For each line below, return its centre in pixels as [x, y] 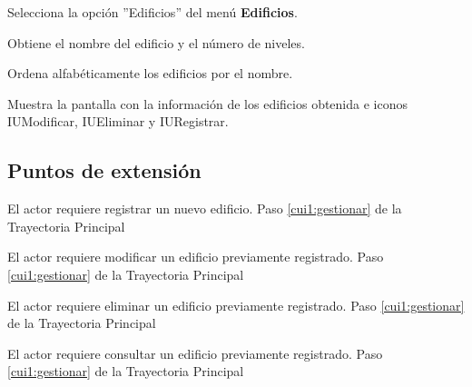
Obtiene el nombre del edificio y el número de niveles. [156, 42]
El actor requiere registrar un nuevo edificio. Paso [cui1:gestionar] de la [205, 208]
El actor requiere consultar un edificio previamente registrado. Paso [195, 353]
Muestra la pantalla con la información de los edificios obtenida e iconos [207, 103]
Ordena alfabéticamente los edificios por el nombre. [150, 73]
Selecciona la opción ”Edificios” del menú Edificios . [152, 12]
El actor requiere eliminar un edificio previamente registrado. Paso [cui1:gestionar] [236, 305]
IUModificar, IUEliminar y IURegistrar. [118, 121]
